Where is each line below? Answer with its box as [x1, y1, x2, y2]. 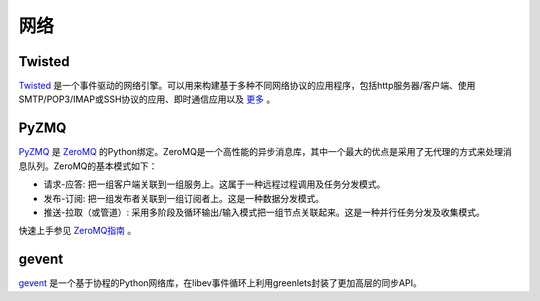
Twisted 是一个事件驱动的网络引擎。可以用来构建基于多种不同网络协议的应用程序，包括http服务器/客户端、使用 [18, 80, 476, 92]
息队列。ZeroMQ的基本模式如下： [18, 160, 158, 172]
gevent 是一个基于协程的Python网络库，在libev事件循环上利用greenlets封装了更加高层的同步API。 [18, 277, 422, 289]
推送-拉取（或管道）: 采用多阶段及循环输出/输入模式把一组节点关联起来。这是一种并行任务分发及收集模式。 [43, 206, 485, 218]
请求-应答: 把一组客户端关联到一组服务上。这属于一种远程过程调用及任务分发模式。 [43, 178, 386, 190]
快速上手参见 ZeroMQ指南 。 [18, 225, 137, 237]
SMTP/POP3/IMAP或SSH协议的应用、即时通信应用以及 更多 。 [18, 93, 276, 105]
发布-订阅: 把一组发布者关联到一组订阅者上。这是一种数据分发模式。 [43, 192, 325, 204]
